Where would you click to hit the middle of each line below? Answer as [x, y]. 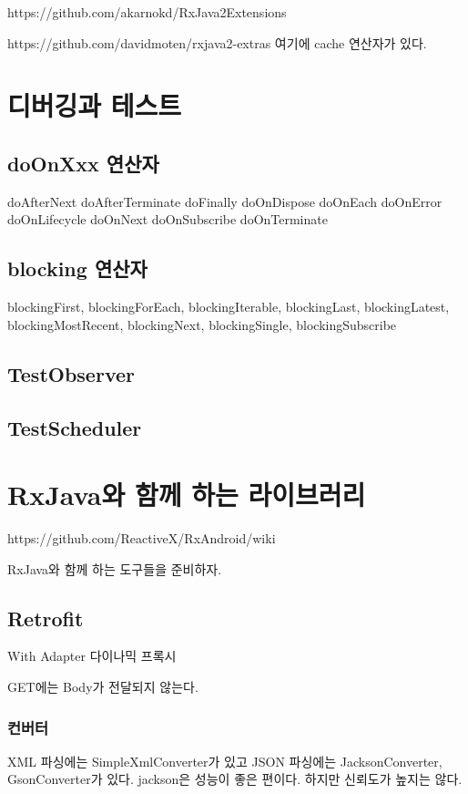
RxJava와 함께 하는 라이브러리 [187, 495]
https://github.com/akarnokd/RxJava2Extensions [147, 12]
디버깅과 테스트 [95, 105]
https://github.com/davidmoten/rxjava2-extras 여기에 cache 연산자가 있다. [217, 42]
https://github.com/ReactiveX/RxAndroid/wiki [142, 538]
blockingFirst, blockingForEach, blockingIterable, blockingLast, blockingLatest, [229, 307]
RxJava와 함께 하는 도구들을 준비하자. [115, 568]
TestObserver [71, 373]
